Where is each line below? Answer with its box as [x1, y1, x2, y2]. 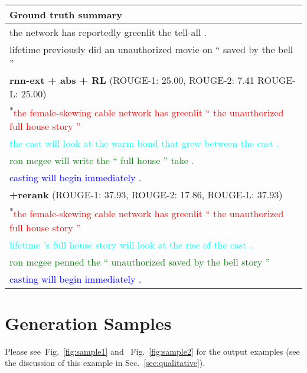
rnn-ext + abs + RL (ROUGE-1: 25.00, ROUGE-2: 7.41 [9, 73, 254, 87]
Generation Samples [5, 310, 172, 335]
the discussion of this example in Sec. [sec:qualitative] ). [5, 356, 205, 369]
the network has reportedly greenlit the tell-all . [9, 25, 207, 39]
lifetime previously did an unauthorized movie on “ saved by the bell [9, 42, 293, 56]
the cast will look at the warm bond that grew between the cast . [9, 136, 279, 150]
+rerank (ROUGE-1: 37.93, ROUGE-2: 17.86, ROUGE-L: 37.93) [9, 188, 283, 202]
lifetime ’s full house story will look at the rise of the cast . [9, 237, 253, 251]
